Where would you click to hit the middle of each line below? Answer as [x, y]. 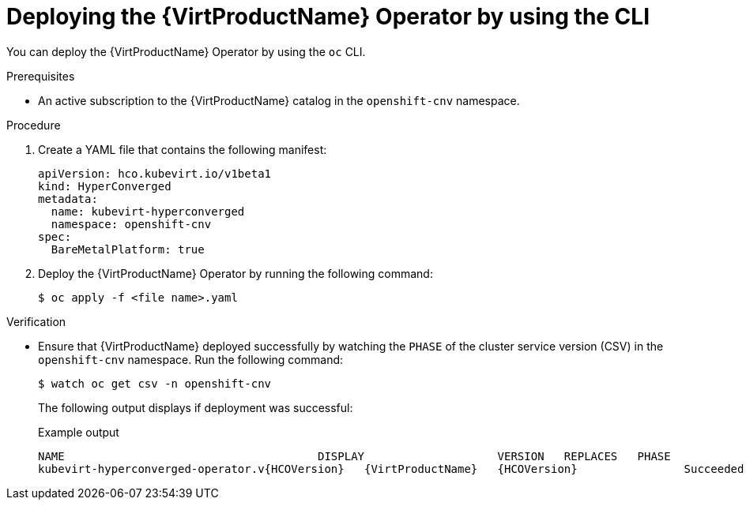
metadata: [68, 199]
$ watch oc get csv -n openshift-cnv [155, 383]
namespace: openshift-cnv [131, 224]
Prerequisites [41, 76]
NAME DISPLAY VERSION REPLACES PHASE [354, 456]
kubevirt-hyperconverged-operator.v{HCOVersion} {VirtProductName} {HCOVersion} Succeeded [391, 469]
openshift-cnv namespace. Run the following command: [191, 359]
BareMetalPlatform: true [128, 249]
